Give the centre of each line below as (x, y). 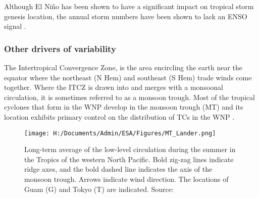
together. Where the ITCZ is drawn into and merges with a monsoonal (114, 87)
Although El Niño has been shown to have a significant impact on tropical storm (129, 6)
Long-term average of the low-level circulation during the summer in (130, 149)
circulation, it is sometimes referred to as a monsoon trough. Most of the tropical (129, 97)
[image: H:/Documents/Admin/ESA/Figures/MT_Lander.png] (120, 133)
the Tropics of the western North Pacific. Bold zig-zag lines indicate (129, 159)
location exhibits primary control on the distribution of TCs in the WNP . (119, 116)
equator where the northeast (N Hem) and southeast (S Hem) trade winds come (128, 77)
